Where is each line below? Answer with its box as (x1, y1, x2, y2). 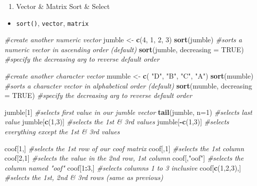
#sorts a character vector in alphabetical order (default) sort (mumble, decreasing (4, 80, 253, 91)
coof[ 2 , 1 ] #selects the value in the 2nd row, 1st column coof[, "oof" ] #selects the (4, 153, 244, 163)
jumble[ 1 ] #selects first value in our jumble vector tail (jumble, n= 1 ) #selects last (4, 106, 253, 117)
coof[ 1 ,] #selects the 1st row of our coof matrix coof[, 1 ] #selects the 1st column (4, 143, 244, 153)
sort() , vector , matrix (16, 17, 89, 28)
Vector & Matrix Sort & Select (16, 1, 110, 11)
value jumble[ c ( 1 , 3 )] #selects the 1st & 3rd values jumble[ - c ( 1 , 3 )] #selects (4, 116, 229, 127)
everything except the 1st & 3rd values (4, 126, 120, 136)
